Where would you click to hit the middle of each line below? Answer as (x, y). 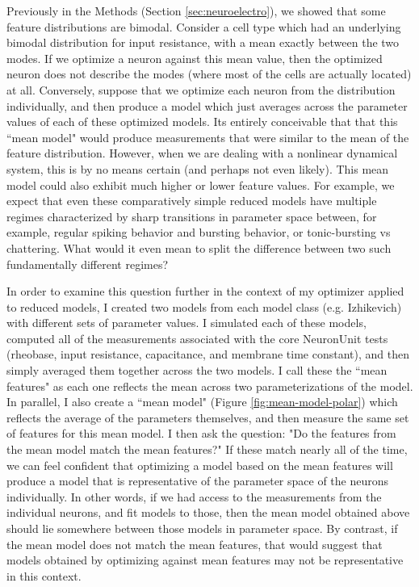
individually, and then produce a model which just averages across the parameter (207, 105)
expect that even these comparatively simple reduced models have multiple (192, 201)
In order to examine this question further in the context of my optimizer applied (205, 291)
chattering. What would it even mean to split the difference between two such (199, 247)
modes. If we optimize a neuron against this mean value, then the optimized (195, 58)
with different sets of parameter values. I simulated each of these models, (186, 323)
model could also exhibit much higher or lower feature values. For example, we (201, 184)
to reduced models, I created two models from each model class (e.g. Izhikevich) (204, 306)
